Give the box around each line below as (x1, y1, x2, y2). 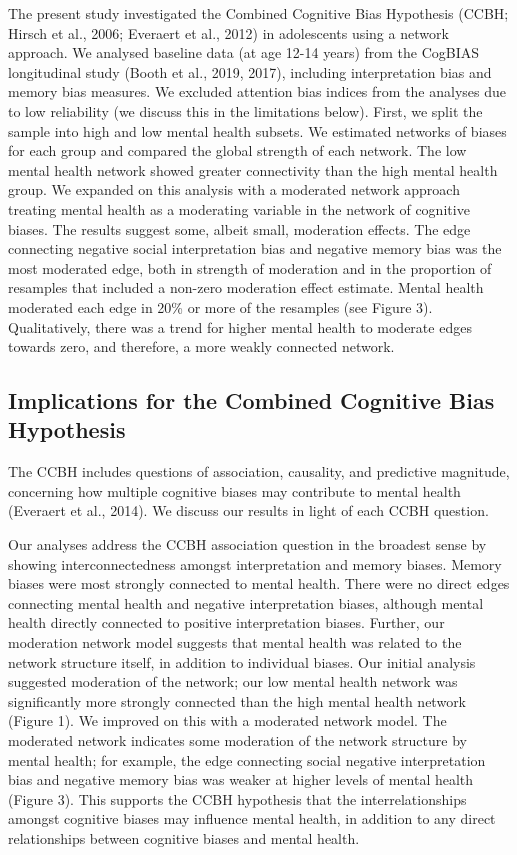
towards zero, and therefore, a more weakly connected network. (8, 336, 395, 357)
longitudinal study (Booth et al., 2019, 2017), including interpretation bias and (8, 61, 492, 82)
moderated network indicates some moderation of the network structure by (8, 730, 467, 750)
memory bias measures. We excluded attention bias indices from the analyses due (8, 81, 507, 102)
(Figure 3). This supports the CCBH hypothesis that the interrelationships (8, 788, 467, 809)
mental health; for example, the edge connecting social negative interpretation (8, 749, 486, 770)
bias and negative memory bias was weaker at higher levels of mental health (8, 769, 474, 790)
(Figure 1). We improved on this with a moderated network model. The (8, 710, 447, 731)
